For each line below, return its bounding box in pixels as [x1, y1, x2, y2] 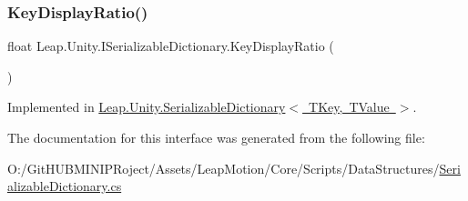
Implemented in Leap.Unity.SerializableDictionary [7, 97, 286, 116]
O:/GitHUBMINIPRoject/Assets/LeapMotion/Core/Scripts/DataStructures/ [7, 158, 440, 177]
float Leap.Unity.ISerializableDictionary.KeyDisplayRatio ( [7, 36, 334, 55]
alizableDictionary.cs [7, 176, 122, 196]
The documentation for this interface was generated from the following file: [7, 128, 425, 146]
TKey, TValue [309, 97, 390, 116]
